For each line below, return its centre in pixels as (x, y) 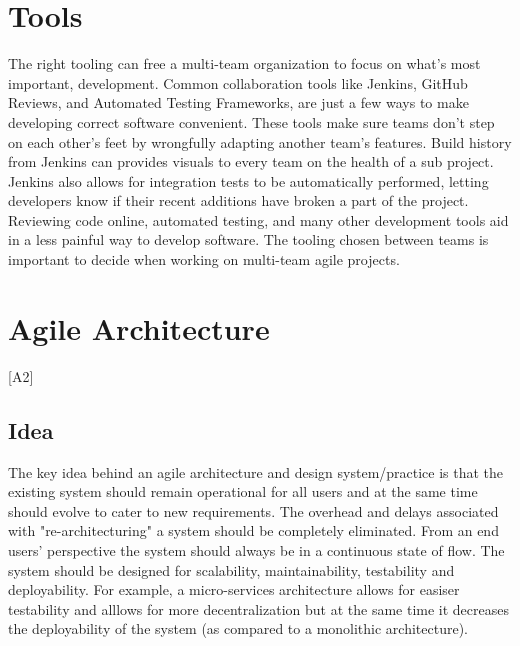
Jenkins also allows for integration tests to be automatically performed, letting (248, 180)
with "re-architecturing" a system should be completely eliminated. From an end (253, 530)
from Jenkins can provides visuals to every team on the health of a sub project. (251, 161)
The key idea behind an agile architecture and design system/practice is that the (256, 471)
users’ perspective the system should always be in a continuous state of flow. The (256, 549)
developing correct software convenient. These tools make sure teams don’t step (251, 121)
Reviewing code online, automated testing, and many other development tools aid (258, 219)
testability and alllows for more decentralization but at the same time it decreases (258, 608)
